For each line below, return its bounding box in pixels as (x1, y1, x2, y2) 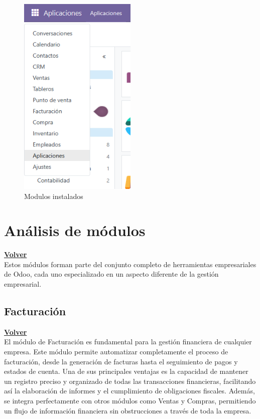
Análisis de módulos (4, 220, 146, 241)
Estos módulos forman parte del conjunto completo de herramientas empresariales (4, 259, 256, 269)
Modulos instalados (24, 190, 83, 201)
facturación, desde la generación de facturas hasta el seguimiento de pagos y (4, 356, 238, 366)
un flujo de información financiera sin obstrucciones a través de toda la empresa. (4, 405, 251, 415)
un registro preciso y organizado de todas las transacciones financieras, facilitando (4, 375, 256, 386)
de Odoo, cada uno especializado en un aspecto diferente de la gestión (4, 269, 219, 279)
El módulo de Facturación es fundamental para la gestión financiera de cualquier (4, 336, 252, 347)
